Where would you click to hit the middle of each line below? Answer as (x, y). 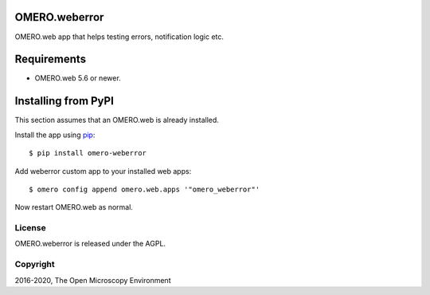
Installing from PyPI (64, 101)
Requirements (51, 59)
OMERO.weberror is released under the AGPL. (90, 244)
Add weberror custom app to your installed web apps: (103, 171)
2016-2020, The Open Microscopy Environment (93, 280)
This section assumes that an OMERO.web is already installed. (117, 120)
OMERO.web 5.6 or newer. (78, 78)
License (31, 228)
